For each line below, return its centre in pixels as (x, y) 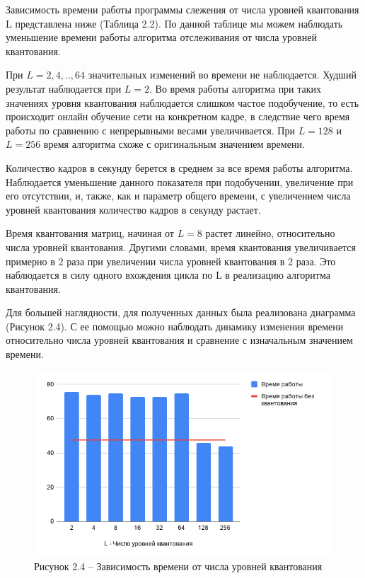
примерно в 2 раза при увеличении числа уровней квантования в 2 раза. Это (171, 261)
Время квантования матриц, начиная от (90, 233)
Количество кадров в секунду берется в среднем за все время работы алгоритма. (179, 167)
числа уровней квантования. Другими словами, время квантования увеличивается (181, 247)
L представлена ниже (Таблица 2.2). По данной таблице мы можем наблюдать (174, 23)
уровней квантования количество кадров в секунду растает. (133, 209)
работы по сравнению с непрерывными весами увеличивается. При (150, 130)
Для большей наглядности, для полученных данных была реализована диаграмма (181, 312)
